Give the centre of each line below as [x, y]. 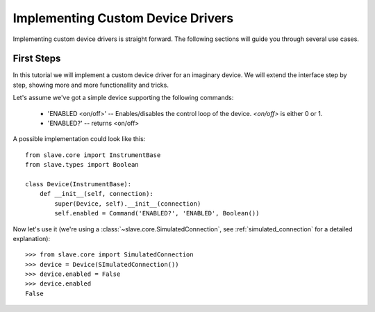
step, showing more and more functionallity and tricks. [91, 85]
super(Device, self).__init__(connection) [128, 204]
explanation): [32, 238]
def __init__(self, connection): [97, 194]
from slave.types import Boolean [82, 165]
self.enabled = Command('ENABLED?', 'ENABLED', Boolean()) [157, 213]
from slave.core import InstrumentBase [93, 155]
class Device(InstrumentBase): [78, 184]
